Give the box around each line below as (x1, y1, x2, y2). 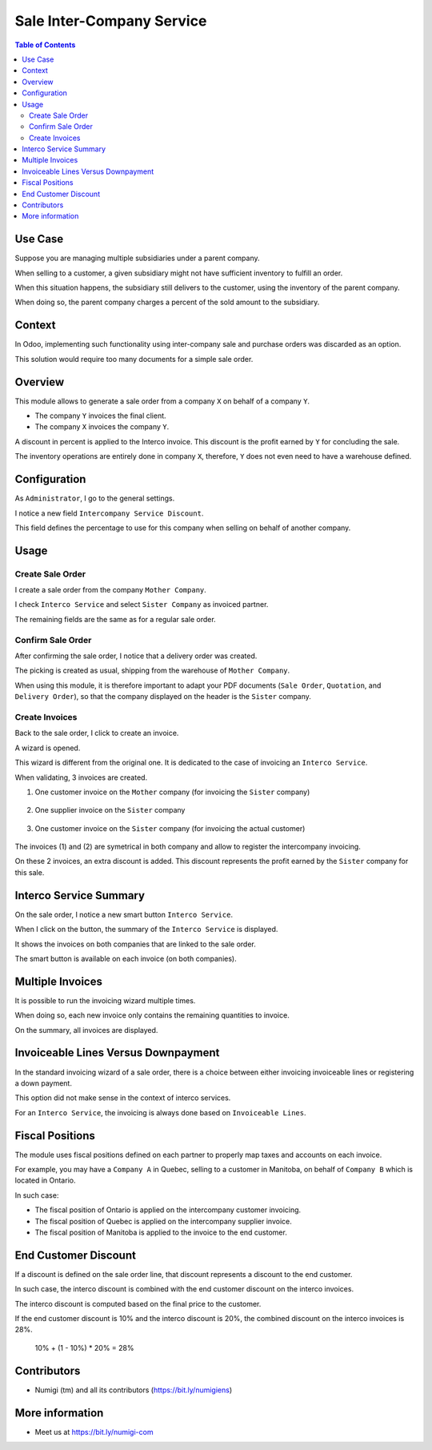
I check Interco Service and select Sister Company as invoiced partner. (14, 600, 269, 609)
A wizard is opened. (14, 743, 81, 753)
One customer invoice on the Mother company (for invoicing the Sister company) (34, 787, 310, 797)
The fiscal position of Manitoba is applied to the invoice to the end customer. (34, 1227, 287, 1237)
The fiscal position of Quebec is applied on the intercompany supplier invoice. (34, 1216, 292, 1226)
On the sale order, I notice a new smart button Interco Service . (14, 910, 234, 919)
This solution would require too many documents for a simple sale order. (14, 354, 254, 364)
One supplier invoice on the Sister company (34, 805, 186, 815)
